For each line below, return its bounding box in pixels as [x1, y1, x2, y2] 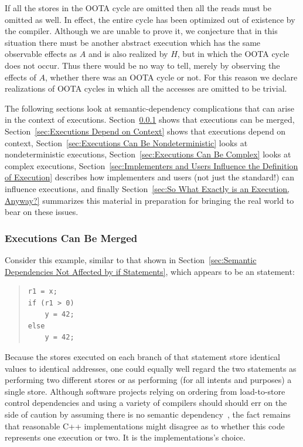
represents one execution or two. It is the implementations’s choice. [5, 431, 246, 443]
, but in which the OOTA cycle [177, 48, 290, 60]
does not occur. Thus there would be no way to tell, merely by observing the [5, 59, 280, 71]
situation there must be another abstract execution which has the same [5, 36, 261, 48]
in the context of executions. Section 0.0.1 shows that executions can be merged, [5, 113, 295, 126]
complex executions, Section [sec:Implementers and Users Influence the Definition [5, 159, 298, 172]
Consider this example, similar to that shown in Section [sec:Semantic [5, 253, 257, 265]
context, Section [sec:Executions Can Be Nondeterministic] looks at [5, 136, 248, 149]
